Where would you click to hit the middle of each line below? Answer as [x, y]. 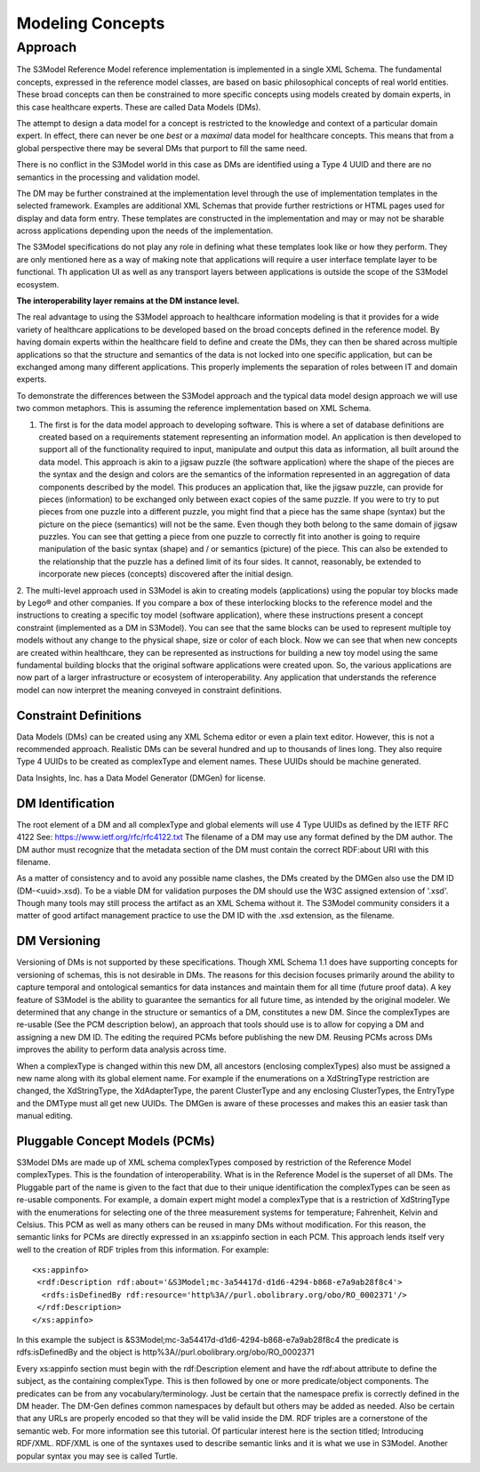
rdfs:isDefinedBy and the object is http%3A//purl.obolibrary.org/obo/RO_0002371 [165, 1352]
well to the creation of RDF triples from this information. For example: [143, 1250]
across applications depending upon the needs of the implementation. [145, 231]
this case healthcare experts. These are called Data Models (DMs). [139, 107]
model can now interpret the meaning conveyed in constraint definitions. [149, 690]
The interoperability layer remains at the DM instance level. [128, 301]
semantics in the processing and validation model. [108, 177]
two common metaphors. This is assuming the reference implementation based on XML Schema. [194, 408]
